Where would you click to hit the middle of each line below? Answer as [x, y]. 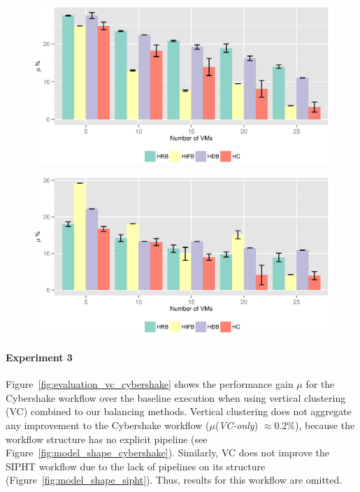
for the [320, 384]
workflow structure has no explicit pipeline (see [107, 439]
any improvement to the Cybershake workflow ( [108, 425]
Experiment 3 [39, 357]
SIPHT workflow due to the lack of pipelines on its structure [136, 466]
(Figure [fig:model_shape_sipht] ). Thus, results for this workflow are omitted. [174, 480]
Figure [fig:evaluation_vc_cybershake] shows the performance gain [150, 384]
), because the [325, 425]
